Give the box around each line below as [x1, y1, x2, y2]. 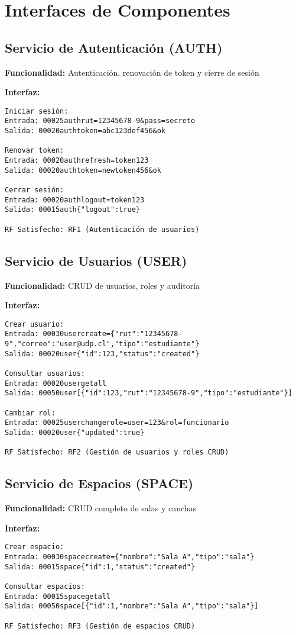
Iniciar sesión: [5, 107, 69, 115]
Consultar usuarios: [5, 369, 86, 378]
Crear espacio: [5, 543, 64, 552]
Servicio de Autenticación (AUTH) [5, 38, 223, 56]
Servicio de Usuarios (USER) [5, 251, 187, 269]
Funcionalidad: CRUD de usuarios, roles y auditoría [5, 279, 200, 291]
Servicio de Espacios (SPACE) [5, 474, 194, 492]
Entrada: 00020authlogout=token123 [5, 195, 145, 204]
